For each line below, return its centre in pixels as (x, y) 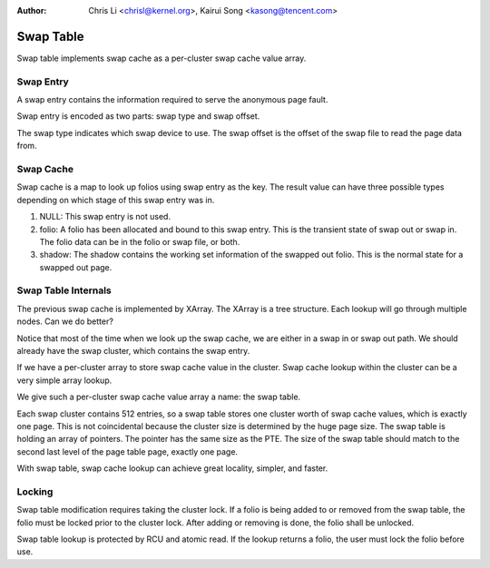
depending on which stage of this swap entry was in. (116, 200)
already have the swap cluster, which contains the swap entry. (133, 351)
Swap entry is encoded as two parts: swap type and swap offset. (138, 116)
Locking (35, 492)
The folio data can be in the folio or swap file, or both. (140, 241)
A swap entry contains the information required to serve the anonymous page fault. (172, 100)
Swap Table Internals (64, 290)
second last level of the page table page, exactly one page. (127, 451)
